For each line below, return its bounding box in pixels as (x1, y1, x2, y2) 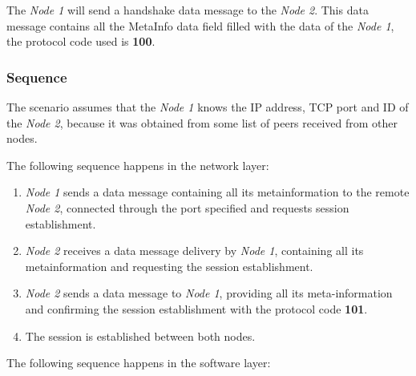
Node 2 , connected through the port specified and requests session (25, 199, 349, 216)
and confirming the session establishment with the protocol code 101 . (25, 300, 368, 317)
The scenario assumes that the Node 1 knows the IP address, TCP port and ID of (6, 99, 409, 115)
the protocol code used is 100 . (6, 33, 155, 50)
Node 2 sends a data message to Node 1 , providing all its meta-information (25, 285, 393, 301)
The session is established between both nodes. (25, 327, 256, 344)
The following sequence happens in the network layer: (6, 156, 269, 173)
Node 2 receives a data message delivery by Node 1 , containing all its (25, 242, 364, 259)
